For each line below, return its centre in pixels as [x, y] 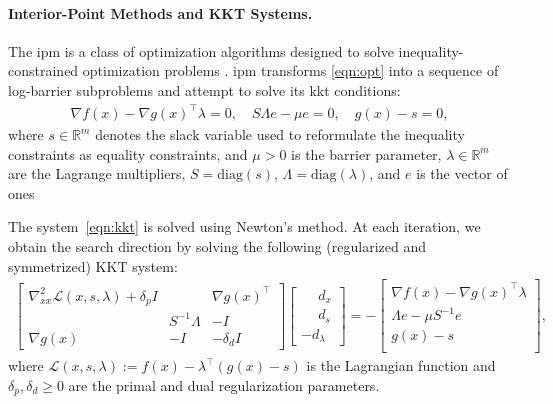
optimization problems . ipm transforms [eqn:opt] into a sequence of [290, 70]
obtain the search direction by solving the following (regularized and [217, 246]
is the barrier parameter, [366, 153]
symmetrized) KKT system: [93, 265]
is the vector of [462, 173]
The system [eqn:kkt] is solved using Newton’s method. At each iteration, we [244, 226]
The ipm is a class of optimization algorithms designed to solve [201, 50]
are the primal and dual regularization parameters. [224, 385]
